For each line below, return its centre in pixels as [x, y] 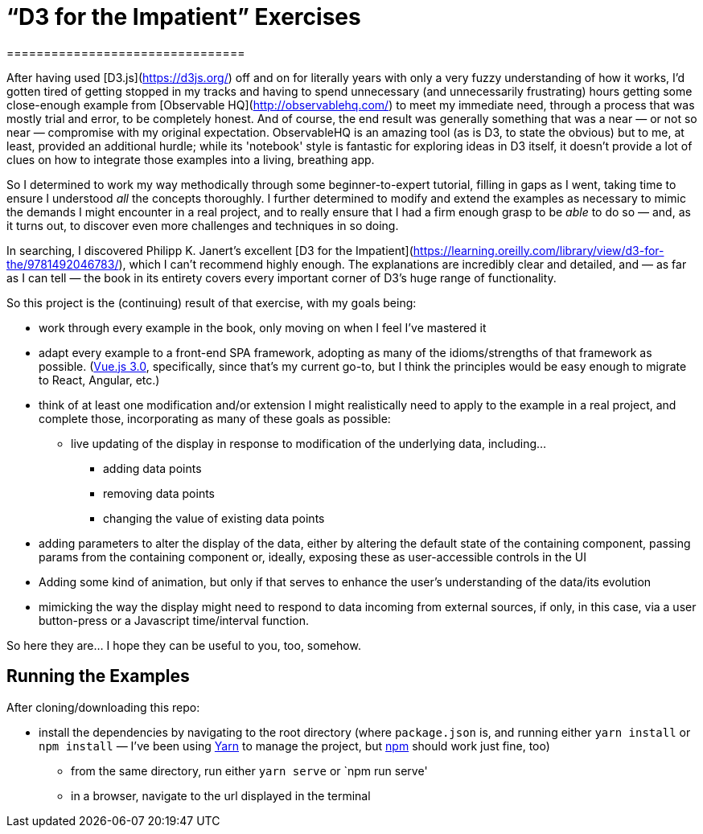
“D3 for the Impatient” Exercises [184, 17]
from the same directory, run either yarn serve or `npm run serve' [249, 770]
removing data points [159, 493]
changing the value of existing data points [214, 518]
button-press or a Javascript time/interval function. [174, 620]
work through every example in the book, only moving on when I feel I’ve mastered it [263, 327]
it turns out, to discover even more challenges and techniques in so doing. [203, 225]
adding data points [152, 468]
